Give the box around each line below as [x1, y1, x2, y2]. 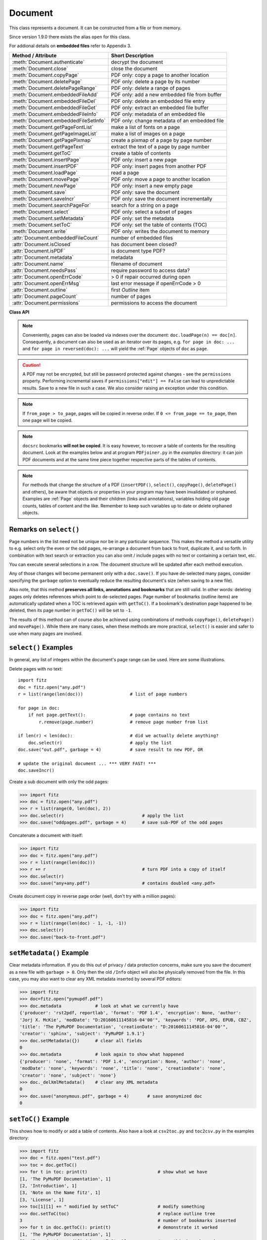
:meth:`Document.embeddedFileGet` [12, 104, 97, 111]
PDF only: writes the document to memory [111, 228, 210, 235]
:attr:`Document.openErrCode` [12, 273, 83, 280]
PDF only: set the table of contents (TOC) [111, 221, 207, 228]
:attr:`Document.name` [12, 260, 65, 267]
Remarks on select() [9, 525, 80, 533]
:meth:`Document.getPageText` [12, 143, 85, 150]
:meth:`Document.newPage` [12, 182, 78, 189]
